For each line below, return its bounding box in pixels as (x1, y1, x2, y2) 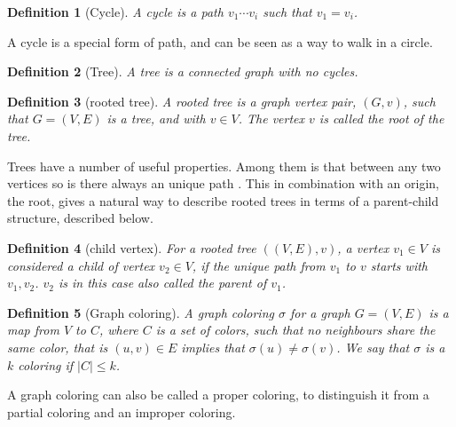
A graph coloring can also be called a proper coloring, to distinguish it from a (7, 385, 429, 404)
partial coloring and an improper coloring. (7, 402, 236, 421)
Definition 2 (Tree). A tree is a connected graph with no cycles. (7, 62, 358, 81)
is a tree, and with (106, 109, 206, 128)
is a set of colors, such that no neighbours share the (155, 320, 436, 339)
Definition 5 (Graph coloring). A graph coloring (7, 303, 274, 321)
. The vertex (238, 109, 305, 128)
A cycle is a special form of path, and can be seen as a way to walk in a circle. (7, 32, 433, 51)
